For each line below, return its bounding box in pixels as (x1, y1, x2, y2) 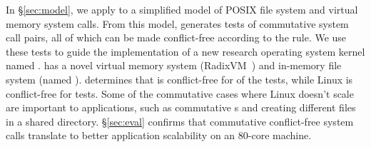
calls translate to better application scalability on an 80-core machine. (6, 128, 312, 143)
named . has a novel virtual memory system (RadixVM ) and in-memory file (6, 58, 342, 73)
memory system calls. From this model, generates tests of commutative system (6, 16, 349, 31)
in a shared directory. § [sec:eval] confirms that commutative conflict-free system (6, 113, 354, 128)
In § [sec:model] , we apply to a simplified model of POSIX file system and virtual (6, 2, 358, 16)
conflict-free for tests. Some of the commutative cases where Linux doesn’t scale (6, 86, 354, 101)
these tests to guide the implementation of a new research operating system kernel (6, 44, 365, 59)
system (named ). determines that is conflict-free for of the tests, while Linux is (6, 71, 353, 86)
